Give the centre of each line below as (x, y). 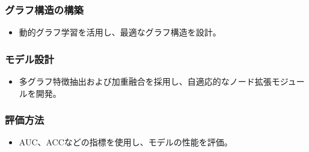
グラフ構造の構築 (44, 9)
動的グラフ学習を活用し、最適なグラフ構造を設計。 (120, 32)
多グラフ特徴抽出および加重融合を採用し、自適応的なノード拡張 (145, 81)
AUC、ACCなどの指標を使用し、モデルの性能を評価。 (126, 142)
